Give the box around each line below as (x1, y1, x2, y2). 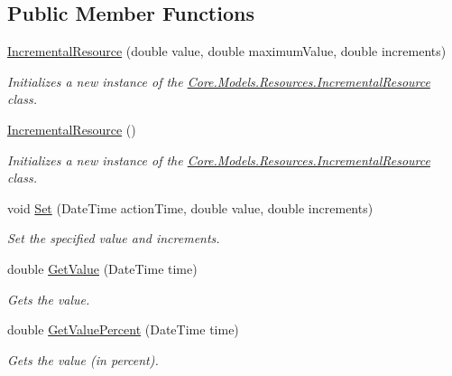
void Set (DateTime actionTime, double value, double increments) (7, 198, 374, 217)
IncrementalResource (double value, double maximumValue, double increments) (7, 42, 447, 61)
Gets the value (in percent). (7, 350, 159, 369)
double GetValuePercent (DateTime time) (7, 320, 239, 339)
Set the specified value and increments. (7, 229, 220, 248)
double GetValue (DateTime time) (7, 258, 198, 277)
